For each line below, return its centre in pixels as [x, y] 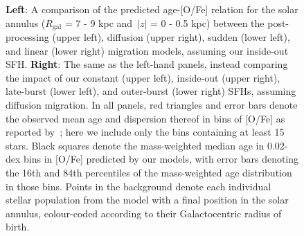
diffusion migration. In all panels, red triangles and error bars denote [152, 105]
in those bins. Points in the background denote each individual [138, 186]
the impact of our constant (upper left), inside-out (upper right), [143, 77]
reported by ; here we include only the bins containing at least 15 [145, 132]
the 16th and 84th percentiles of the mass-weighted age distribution [149, 172]
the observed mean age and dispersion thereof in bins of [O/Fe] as [145, 118]
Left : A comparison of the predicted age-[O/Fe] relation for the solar [152, 9]
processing [27, 37]
